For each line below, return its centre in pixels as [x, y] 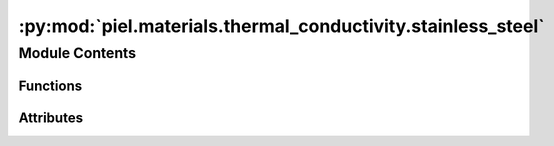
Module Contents [77, 53]
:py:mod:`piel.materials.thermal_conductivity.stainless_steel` [281, 26]
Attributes [51, 117]
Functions [50, 85]
